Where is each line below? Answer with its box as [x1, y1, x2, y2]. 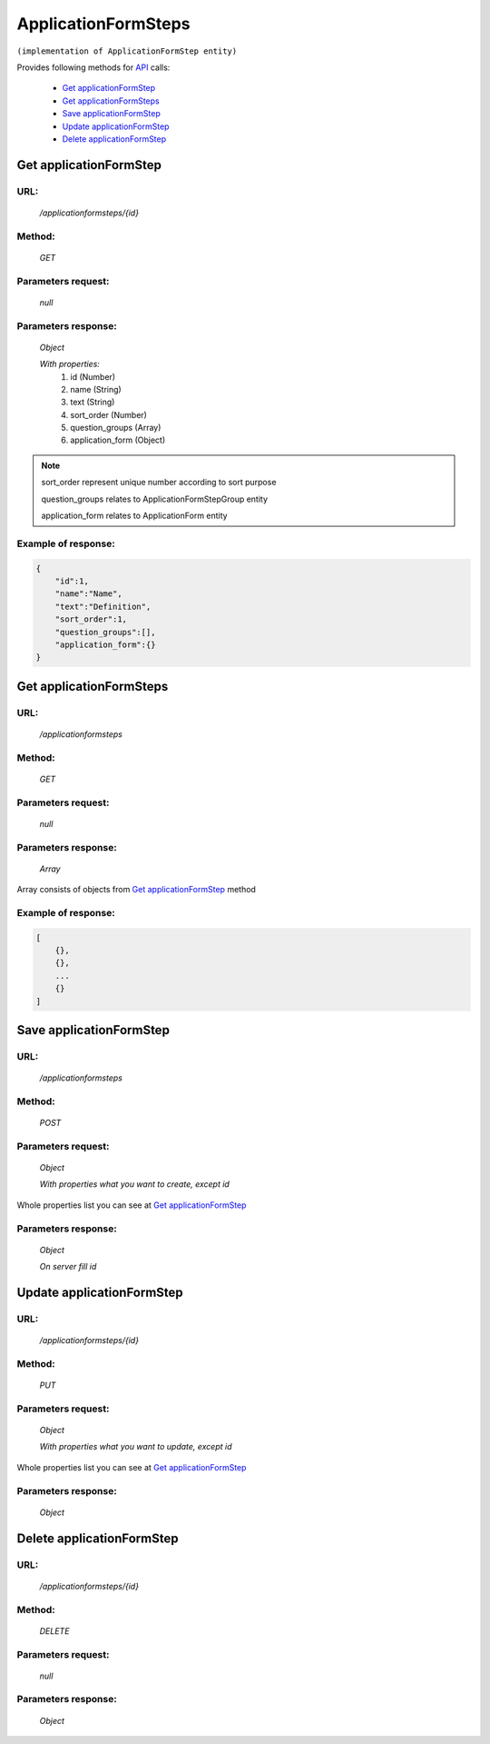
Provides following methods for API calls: [16, 62, 171, 73]
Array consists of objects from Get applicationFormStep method [16, 884, 256, 895]
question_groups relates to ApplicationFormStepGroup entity [41, 493, 268, 504]
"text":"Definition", [54, 601, 152, 612]
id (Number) [70, 371, 116, 382]
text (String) [70, 396, 115, 408]
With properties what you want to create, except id [39, 1179, 230, 1190]
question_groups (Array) [70, 423, 162, 434]
